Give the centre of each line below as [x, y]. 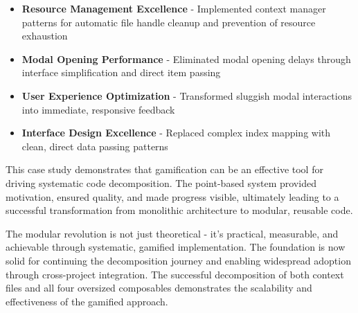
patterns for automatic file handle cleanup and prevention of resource [169, 22]
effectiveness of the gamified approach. [87, 301]
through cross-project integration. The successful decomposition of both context [175, 274]
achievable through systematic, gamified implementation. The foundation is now [176, 247]
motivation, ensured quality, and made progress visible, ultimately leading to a [172, 196]
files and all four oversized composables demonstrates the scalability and [159, 288]
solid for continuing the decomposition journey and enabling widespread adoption [178, 260]
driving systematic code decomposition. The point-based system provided [161, 182]
